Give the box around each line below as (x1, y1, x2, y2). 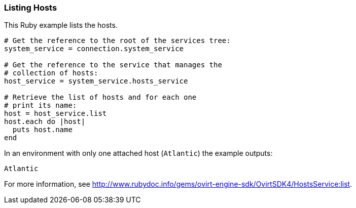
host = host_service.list (4, 109, 107, 118)
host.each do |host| (4, 117, 86, 126)
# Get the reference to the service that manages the (4, 61, 222, 69)
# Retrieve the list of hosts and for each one (4, 93, 197, 102)
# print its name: (4, 101, 77, 110)
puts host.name (12, 126, 73, 134)
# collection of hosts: (4, 69, 98, 77)
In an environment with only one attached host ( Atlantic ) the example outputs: (4, 149, 273, 158)
